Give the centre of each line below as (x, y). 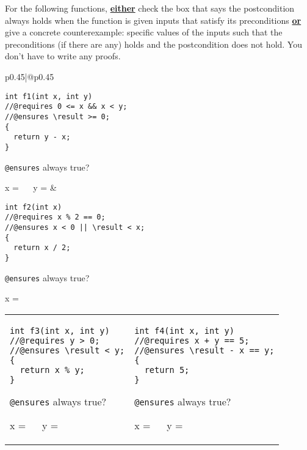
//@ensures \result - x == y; (204, 350)
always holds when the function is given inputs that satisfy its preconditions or (153, 20)
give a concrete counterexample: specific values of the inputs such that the (144, 32)
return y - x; (42, 137)
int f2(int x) (34, 207)
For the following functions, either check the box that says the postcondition (150, 8)
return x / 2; (42, 248)
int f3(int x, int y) (60, 330)
